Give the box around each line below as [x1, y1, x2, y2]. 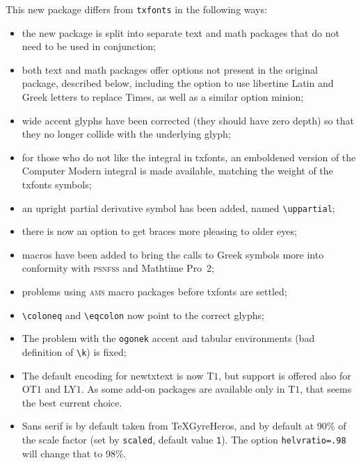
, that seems [300, 382, 352, 396]
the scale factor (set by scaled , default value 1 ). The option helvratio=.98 [22, 432, 346, 446]
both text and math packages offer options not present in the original [22, 62, 318, 76]
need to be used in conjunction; [22, 39, 157, 54]
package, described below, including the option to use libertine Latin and [22, 76, 334, 90]
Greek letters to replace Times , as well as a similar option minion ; [22, 90, 304, 104]
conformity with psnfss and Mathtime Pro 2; [22, 261, 215, 275]
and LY [45, 382, 77, 396]
